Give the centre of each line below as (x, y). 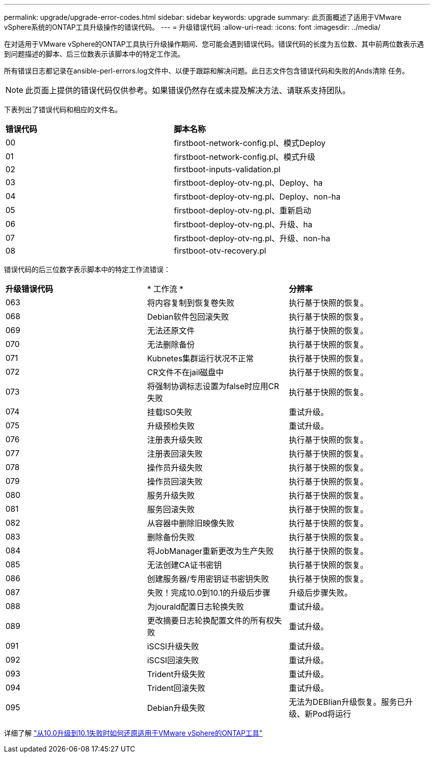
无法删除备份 (171, 344)
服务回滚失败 (171, 509)
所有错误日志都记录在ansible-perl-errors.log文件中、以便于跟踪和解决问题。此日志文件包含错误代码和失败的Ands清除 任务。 (207, 71)
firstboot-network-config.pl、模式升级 (245, 157)
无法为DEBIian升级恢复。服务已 (347, 702)
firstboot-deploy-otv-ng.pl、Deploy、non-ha (257, 197)
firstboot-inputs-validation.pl (227, 169)
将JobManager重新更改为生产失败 (210, 551)
